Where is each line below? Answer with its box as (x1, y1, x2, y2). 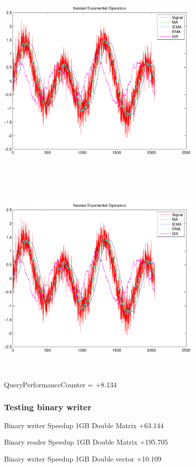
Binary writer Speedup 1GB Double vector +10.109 (4, 454, 162, 464)
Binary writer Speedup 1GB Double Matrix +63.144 (4, 420, 164, 430)
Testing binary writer (4, 400, 92, 413)
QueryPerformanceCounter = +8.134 (4, 379, 117, 390)
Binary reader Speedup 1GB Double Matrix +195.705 (4, 437, 168, 447)
